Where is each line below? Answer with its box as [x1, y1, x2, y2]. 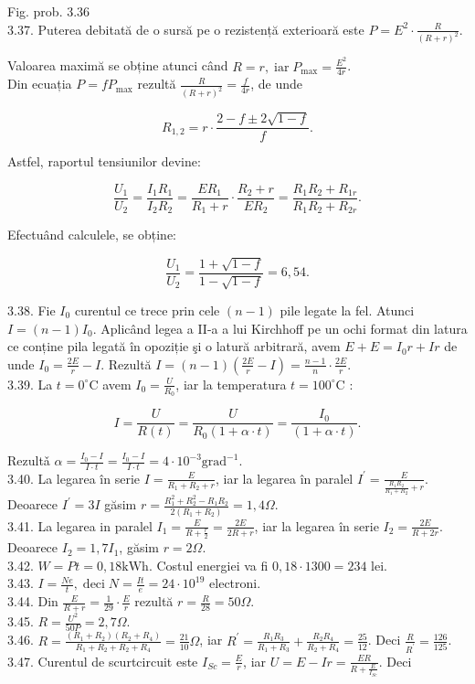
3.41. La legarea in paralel [7, 516, 153, 535]
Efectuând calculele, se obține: [7, 225, 176, 244]
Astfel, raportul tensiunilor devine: [7, 152, 201, 171]
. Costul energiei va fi [148, 555, 269, 574]
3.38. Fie [7, 301, 56, 320]
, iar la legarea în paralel [216, 468, 354, 487]
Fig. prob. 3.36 [7, 2, 90, 20]
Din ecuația [7, 74, 72, 93]
